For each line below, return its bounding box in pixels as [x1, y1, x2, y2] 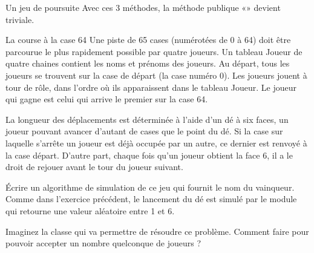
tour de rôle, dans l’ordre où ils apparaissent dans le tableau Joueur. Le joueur [5, 80, 296, 93]
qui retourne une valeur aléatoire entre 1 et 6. [5, 204, 175, 217]
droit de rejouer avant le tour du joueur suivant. [5, 160, 183, 173]
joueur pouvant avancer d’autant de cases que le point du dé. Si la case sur [5, 125, 283, 137]
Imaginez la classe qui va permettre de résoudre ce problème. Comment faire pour [5, 225, 309, 237]
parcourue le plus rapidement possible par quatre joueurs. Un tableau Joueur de [5, 45, 303, 57]
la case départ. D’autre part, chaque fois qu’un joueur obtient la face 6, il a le [5, 148, 293, 161]
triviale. [5, 13, 34, 25]
